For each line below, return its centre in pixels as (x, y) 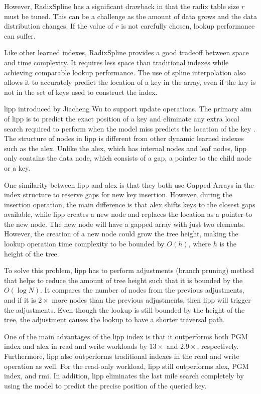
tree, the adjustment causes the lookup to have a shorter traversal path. (115, 319)
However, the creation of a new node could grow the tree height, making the (121, 234)
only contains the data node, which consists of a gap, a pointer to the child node (128, 158)
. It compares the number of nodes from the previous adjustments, (142, 290)
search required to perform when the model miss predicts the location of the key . (130, 128)
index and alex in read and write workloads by (76, 346)
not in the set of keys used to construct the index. (81, 92)
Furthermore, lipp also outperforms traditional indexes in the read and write (122, 356)
